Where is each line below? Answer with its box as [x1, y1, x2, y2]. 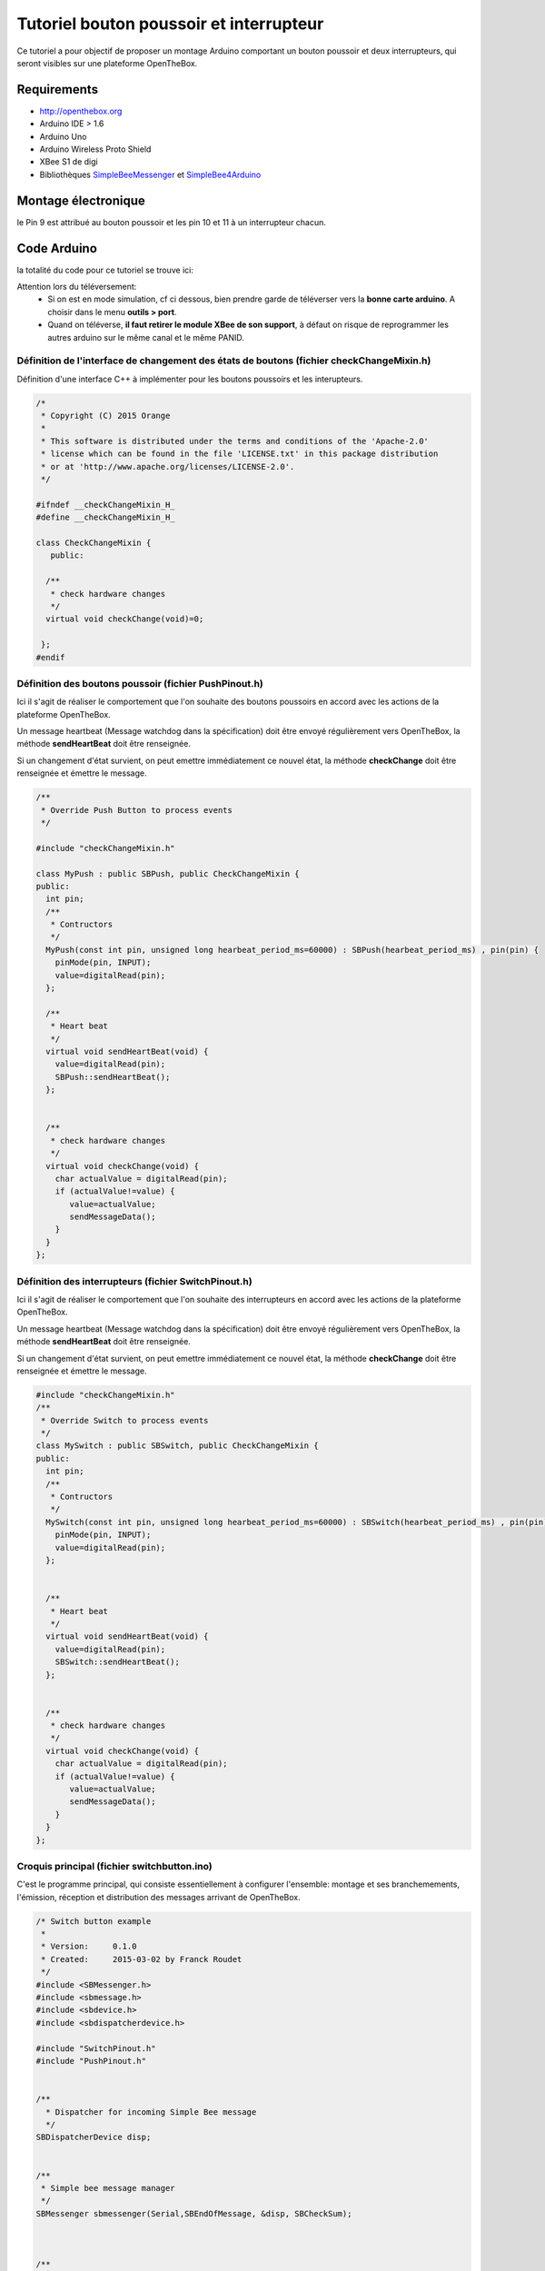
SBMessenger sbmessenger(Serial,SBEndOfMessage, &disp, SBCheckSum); [35, 2208, 352, 2218]
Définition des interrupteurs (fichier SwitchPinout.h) [16, 1274, 253, 1287]
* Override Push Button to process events [41, 805, 233, 815]
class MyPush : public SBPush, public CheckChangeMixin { [35, 868, 300, 878]
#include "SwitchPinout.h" [35, 2043, 156, 2053]
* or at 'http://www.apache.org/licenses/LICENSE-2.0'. [41, 461, 295, 471]
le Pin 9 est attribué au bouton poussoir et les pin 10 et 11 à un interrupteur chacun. [16, 216, 327, 227]
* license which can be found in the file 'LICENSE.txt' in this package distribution [41, 449, 439, 459]
